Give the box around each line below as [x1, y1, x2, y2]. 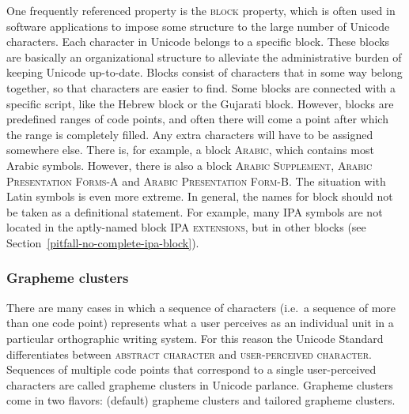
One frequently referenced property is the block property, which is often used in [6, 2, 396, 18]
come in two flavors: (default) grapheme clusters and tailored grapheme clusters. [6, 392, 396, 408]
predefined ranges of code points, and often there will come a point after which [6, 111, 388, 127]
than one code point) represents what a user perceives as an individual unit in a [6, 314, 394, 331]
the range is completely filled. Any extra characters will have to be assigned [6, 126, 373, 142]
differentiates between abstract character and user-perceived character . [6, 345, 372, 362]
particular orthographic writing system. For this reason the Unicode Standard [6, 329, 384, 346]
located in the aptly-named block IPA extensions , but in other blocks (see [6, 219, 366, 235]
